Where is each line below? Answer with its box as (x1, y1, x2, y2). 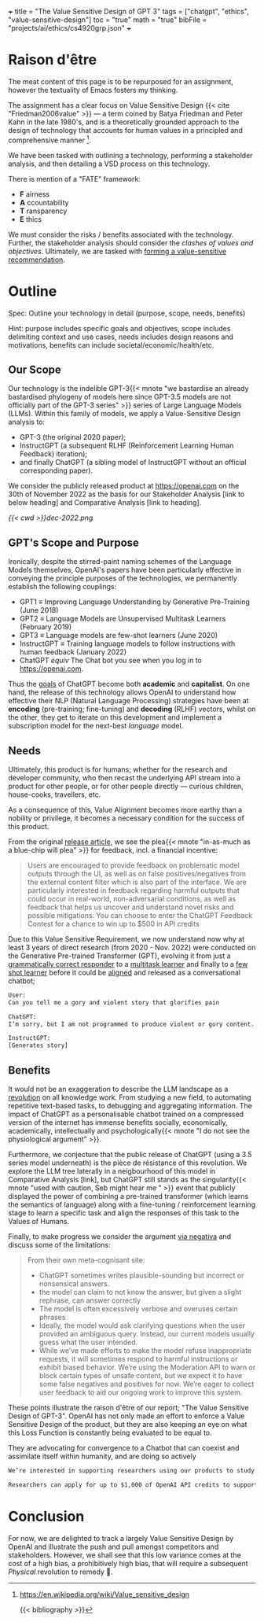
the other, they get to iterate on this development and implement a (8, 713, 222, 722)
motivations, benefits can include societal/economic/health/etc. (8, 340, 214, 349)
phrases (38, 1313, 66, 1322)
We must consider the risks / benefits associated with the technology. (8, 230, 234, 239)
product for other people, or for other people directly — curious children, (8, 781, 244, 791)
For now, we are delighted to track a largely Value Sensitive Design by (8, 1533, 234, 1543)
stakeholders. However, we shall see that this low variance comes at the (8, 1550, 241, 1560)
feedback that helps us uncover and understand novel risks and (27, 902, 234, 912)
